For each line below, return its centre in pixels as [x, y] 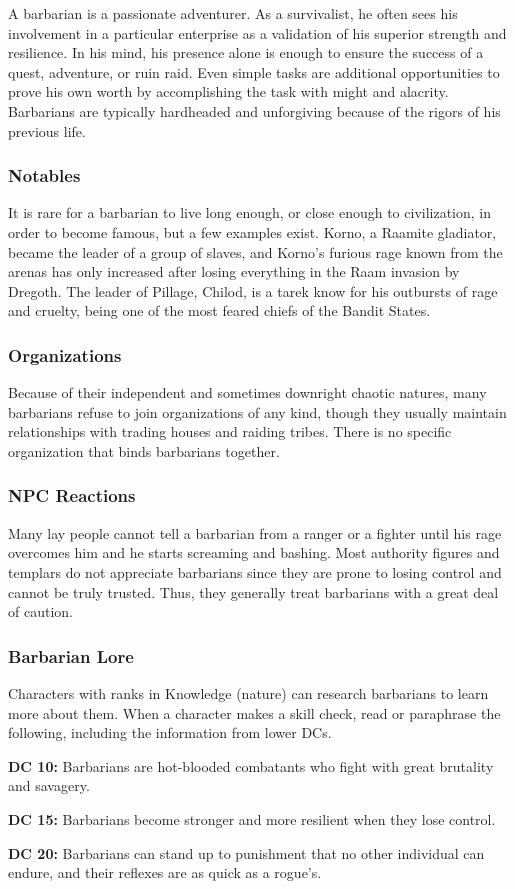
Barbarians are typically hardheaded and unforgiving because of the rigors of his [254, 110]
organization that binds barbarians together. [144, 450]
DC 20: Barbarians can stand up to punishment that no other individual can [246, 852]
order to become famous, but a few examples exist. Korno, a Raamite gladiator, [252, 231]
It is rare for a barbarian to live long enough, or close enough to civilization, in [250, 212]
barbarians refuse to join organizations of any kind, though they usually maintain [257, 411]
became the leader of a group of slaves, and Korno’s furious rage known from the [255, 251]
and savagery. [49, 785]
